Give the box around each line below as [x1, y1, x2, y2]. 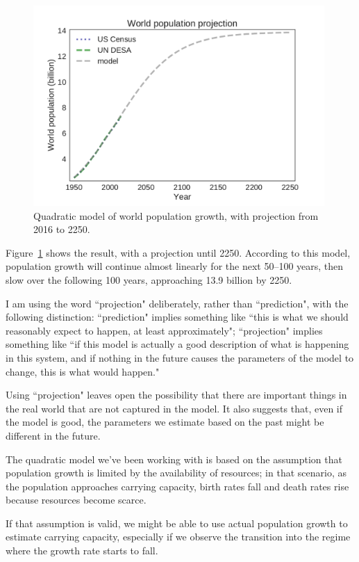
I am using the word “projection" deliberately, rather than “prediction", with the [6, 296, 349, 310]
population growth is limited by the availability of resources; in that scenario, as [6, 465, 347, 480]
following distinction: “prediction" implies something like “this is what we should [6, 310, 349, 324]
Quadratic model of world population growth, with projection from [33, 208, 319, 223]
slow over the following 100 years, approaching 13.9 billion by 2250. [6, 272, 292, 287]
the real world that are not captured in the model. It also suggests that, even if [6, 401, 343, 415]
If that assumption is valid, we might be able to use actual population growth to [6, 515, 348, 530]
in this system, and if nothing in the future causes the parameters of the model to [6, 350, 354, 364]
